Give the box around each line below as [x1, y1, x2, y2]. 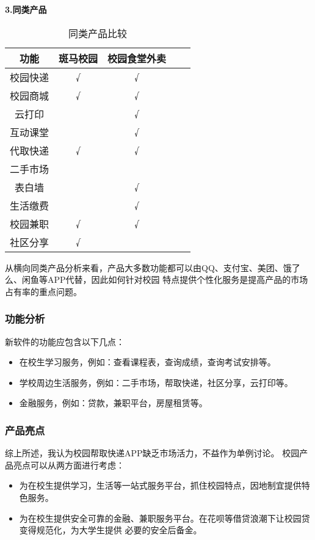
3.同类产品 [5, 3, 47, 15]
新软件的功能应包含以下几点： [5, 335, 125, 348]
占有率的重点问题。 [5, 285, 82, 297]
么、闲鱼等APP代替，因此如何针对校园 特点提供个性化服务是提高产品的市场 [5, 273, 308, 286]
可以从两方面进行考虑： [30, 458, 125, 471]
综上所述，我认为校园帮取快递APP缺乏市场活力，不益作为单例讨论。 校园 [5, 447, 300, 459]
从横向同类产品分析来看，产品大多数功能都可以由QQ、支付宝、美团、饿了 [5, 261, 300, 274]
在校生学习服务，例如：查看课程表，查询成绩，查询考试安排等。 [19, 356, 276, 368]
